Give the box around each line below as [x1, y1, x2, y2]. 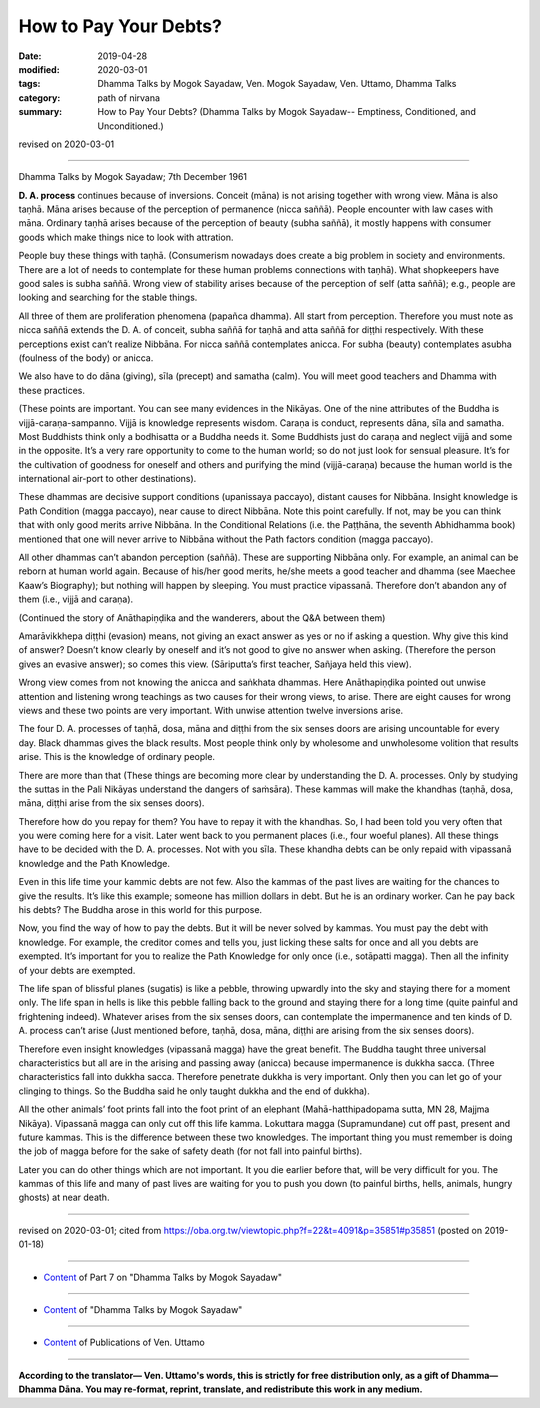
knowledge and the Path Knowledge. [18, 857, 170, 869]
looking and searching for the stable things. [18, 291, 198, 304]
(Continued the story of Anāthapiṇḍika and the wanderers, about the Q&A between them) [18, 611, 386, 624]
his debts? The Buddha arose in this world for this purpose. [18, 904, 263, 916]
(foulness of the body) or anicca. [18, 351, 154, 364]
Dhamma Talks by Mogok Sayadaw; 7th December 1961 [18, 171, 248, 183]
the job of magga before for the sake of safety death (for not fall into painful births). [18, 1145, 363, 1157]
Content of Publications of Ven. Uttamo [43, 1336, 205, 1349]
